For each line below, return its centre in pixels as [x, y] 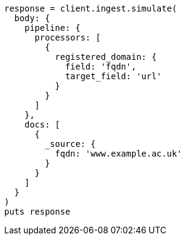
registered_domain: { [106, 57]
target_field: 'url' [114, 76]
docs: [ [42, 125]
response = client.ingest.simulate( [91, 8]
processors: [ [68, 37]
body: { [32, 18]
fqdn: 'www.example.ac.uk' [119, 154]
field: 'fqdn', [101, 66]
